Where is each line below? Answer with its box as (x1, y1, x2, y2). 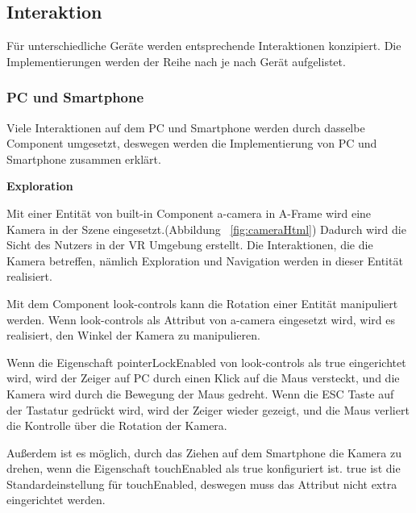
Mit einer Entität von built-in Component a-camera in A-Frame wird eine (6, 204, 372, 221)
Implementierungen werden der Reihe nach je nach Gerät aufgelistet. (6, 52, 346, 69)
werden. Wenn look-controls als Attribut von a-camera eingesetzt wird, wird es (6, 311, 395, 327)
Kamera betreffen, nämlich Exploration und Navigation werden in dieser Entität (6, 252, 403, 269)
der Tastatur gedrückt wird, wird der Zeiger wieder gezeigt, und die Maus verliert (6, 401, 410, 418)
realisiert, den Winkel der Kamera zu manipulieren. (6, 327, 260, 344)
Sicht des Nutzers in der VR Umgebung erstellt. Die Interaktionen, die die (6, 236, 373, 253)
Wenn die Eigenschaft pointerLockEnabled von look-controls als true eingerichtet (6, 353, 406, 370)
